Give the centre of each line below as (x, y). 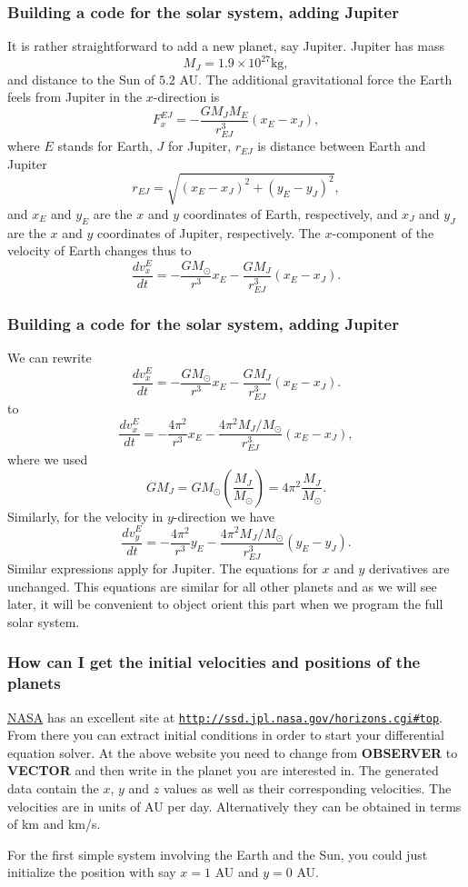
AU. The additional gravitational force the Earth (316, 79)
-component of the (383, 232)
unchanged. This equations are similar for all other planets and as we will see (222, 586)
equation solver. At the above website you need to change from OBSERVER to (233, 752)
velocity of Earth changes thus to (100, 250)
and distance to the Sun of (81, 79)
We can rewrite (50, 358)
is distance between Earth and (342, 146)
